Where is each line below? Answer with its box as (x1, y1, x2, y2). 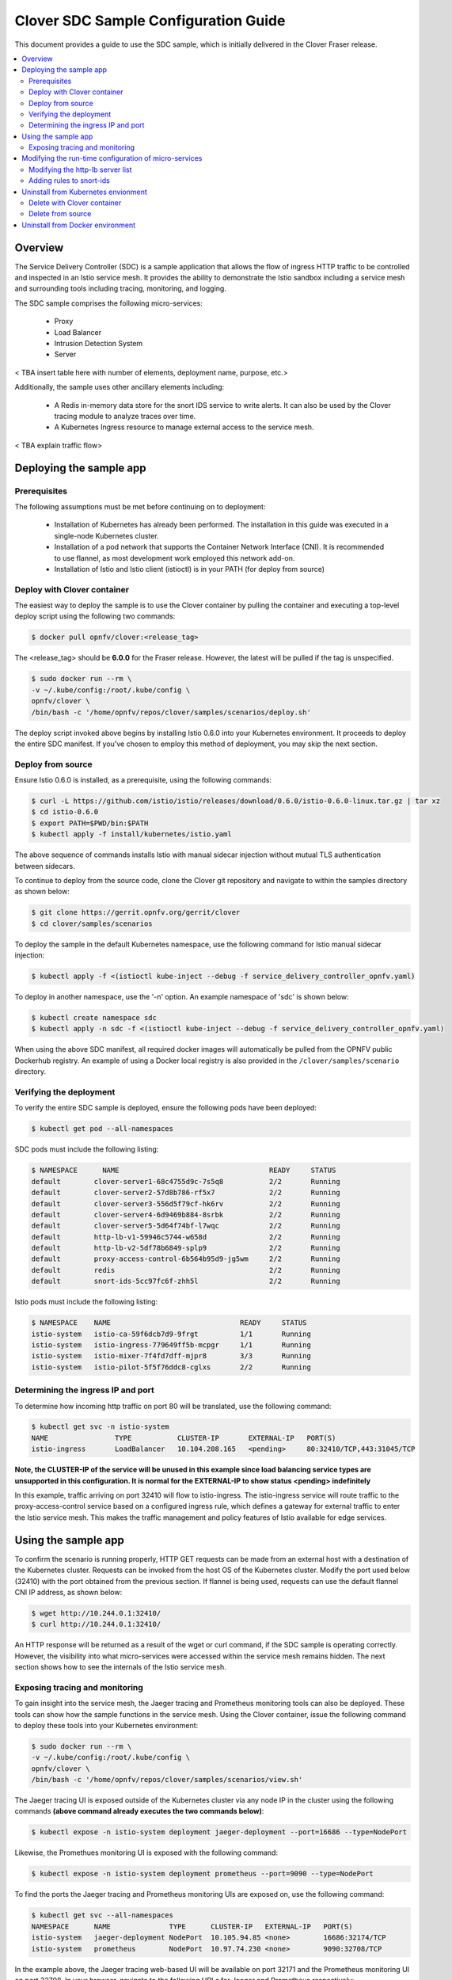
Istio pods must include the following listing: (14, 1297, 158, 1307)
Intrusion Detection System (54, 339, 143, 348)
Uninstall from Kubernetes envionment (21, 187, 148, 196)
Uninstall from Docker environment (21, 220, 136, 230)
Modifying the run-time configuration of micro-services (21, 154, 203, 163)
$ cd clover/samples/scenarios (31, 919, 154, 928)
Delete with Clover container (28, 198, 122, 208)
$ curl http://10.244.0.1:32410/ (31, 1620, 161, 1629)
